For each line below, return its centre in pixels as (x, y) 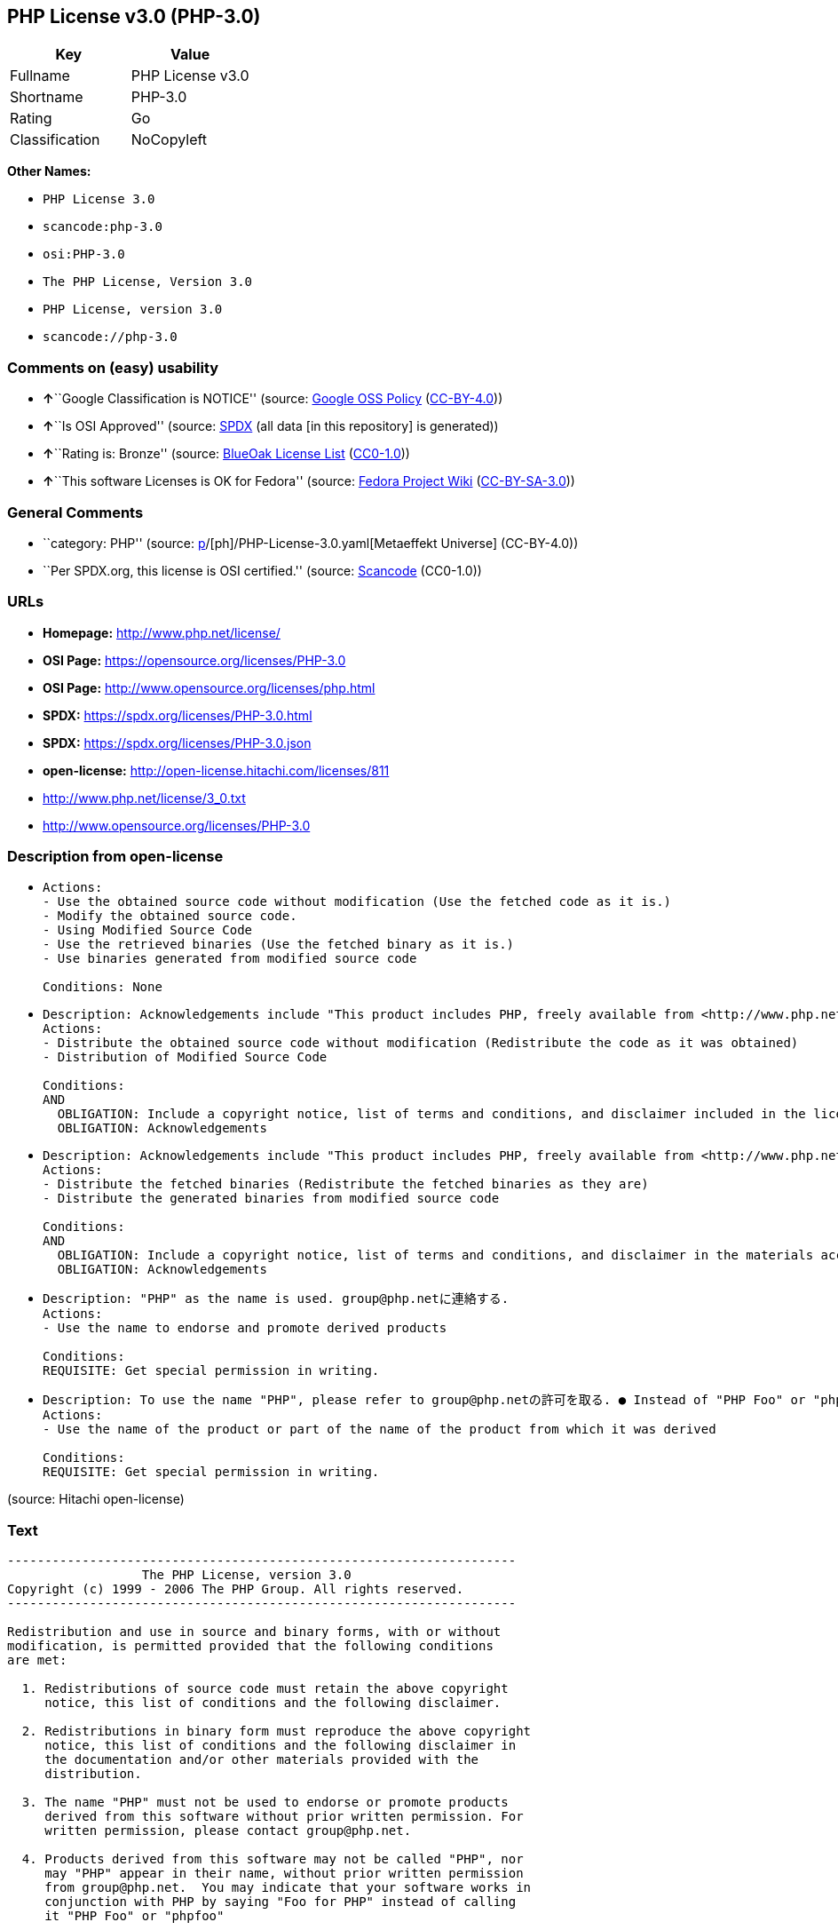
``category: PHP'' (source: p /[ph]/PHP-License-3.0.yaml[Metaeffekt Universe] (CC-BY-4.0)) (311, 543)
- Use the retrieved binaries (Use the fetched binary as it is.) (279, 945)
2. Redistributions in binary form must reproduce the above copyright (277, 1731)
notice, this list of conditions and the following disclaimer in (281, 1746)
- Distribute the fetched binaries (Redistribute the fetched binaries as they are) (346, 1184)
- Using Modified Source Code (148, 930)
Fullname (40, 76)
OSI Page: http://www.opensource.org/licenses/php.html (209, 687)
